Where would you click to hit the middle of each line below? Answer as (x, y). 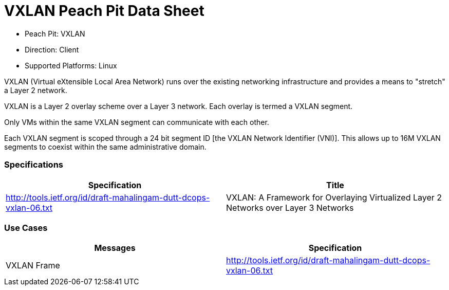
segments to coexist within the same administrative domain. (105, 147)
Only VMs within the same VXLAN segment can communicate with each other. (137, 122)
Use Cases (26, 228)
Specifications (34, 165)
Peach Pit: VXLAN (55, 33)
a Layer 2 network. (36, 90)
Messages (115, 248)
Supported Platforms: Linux (71, 65)
